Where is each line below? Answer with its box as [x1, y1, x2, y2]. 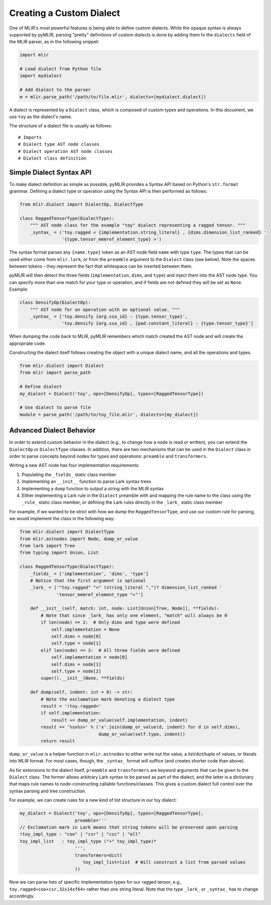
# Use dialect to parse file [19, 405, 91, 411]
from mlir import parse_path [19, 370, 91, 376]
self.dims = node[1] [51, 661, 102, 667]
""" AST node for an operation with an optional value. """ [30, 306, 180, 312]
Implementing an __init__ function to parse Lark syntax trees [21, 478, 151, 484]
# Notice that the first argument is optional [30, 578, 146, 583]
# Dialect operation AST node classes [18, 149, 113, 154]
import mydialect [19, 73, 62, 79]
